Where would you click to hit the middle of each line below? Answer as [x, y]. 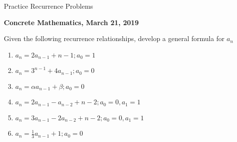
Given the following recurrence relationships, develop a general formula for [114, 38]
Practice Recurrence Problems [49, 6]
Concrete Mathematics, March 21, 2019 [71, 22]
